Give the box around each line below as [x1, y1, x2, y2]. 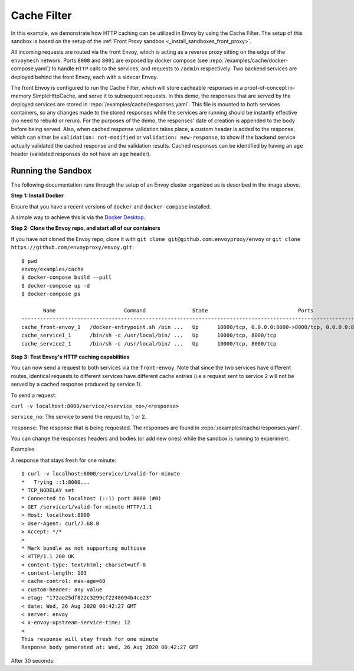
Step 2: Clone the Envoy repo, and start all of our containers [11, 224, 160, 232]
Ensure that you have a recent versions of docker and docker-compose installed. [11, 203, 212, 210]
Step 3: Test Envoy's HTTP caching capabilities [11, 353, 130, 360]
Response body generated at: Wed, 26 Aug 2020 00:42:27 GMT [21, 644, 199, 651]
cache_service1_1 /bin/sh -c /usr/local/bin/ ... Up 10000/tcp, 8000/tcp [21, 332, 277, 339]
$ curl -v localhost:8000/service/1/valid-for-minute [21, 470, 180, 477]
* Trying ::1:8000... [21, 478, 90, 486]
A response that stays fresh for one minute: [11, 457, 117, 464]
